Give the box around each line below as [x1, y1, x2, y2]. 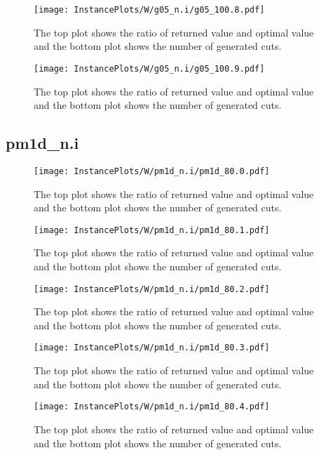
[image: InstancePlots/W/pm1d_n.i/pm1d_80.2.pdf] [34, 284, 270, 294]
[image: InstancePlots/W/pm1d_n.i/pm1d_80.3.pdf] [34, 343, 270, 353]
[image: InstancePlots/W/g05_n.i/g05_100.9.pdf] [34, 63, 265, 74]
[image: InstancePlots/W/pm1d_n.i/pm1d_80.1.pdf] [34, 225, 270, 235]
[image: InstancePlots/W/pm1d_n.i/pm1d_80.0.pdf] [34, 166, 270, 176]
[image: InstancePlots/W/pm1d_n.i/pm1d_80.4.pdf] [34, 402, 270, 412]
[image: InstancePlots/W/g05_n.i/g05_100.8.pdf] [34, 5, 265, 15]
